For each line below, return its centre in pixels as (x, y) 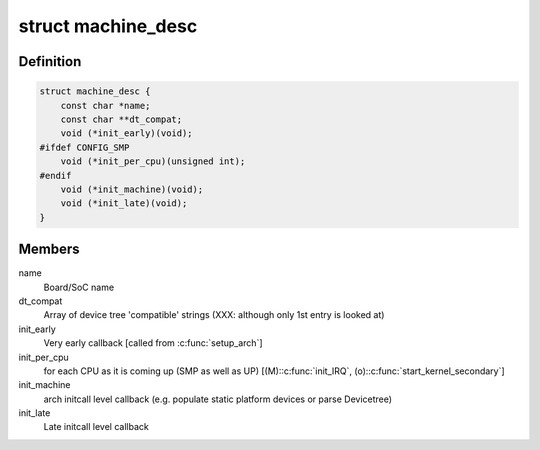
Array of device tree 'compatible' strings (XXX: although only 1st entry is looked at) (214, 315)
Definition (50, 61)
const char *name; (105, 105)
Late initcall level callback (96, 427)
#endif (55, 175)
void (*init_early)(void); (127, 133)
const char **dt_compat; (121, 119)
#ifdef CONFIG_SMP (84, 147)
